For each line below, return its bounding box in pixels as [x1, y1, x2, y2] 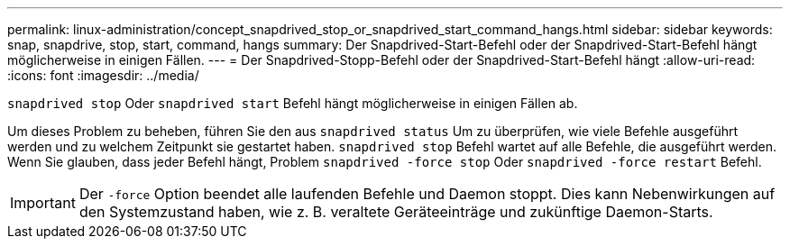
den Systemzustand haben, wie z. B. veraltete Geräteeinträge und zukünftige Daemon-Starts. [78, 203, 713, 221]
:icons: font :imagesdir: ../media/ [7, 68, 199, 83]
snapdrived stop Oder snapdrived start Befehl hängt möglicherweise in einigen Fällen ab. [7, 96, 578, 111]
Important [10, 194, 76, 212]
